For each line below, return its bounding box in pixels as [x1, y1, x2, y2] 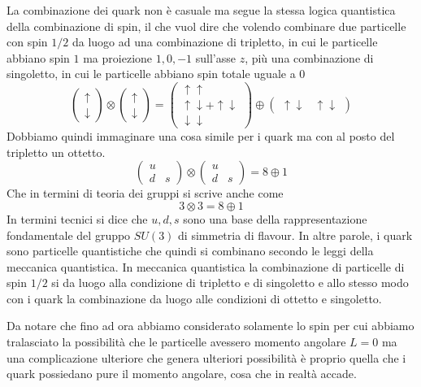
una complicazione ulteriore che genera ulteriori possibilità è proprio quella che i [7, 349, 406, 366]
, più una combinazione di [245, 49, 374, 66]
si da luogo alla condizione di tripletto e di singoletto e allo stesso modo [51, 274, 409, 291]
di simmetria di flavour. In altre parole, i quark [178, 226, 413, 243]
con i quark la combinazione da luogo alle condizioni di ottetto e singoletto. [7, 289, 382, 307]
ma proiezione [83, 49, 153, 66]
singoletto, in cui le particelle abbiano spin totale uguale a [7, 65, 296, 82]
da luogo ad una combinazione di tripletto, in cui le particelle [72, 33, 378, 50]
